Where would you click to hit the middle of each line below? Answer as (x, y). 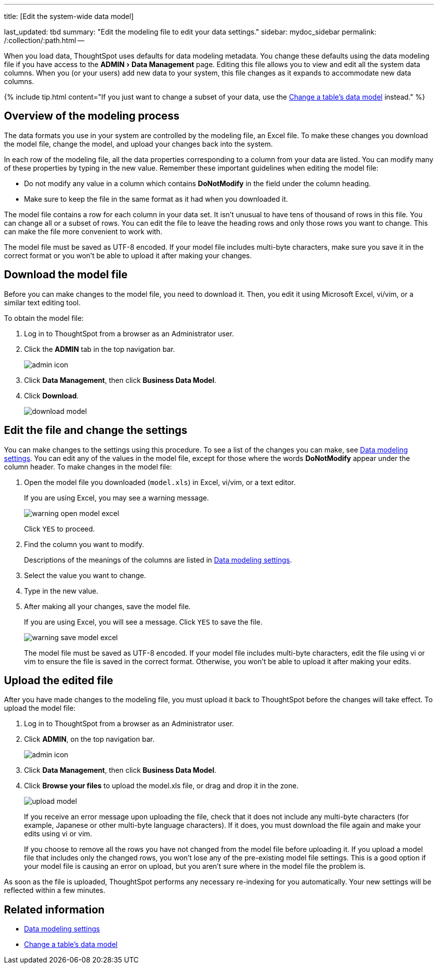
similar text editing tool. (42, 302)
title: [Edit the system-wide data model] (69, 16)
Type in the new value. (61, 591)
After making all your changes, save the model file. (107, 606)
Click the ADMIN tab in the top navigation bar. (99, 349)
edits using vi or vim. (58, 834)
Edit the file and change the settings (96, 430)
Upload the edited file (59, 680)
